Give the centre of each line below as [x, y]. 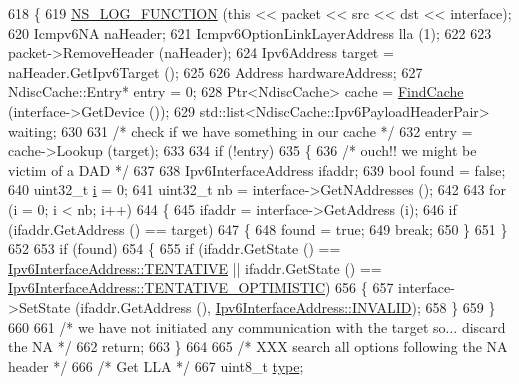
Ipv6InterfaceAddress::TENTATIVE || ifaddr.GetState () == [195, 267]
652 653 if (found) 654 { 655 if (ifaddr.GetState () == [174, 248]
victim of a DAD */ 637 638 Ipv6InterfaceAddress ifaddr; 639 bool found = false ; [257, 169]
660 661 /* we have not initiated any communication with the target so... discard [257, 326]
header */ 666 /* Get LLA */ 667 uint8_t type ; [156, 365]
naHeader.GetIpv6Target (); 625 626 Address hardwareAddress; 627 [215, 71]
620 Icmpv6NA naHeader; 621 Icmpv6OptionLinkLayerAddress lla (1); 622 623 [250, 32]
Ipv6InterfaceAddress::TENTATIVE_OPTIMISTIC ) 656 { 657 [201, 287]
